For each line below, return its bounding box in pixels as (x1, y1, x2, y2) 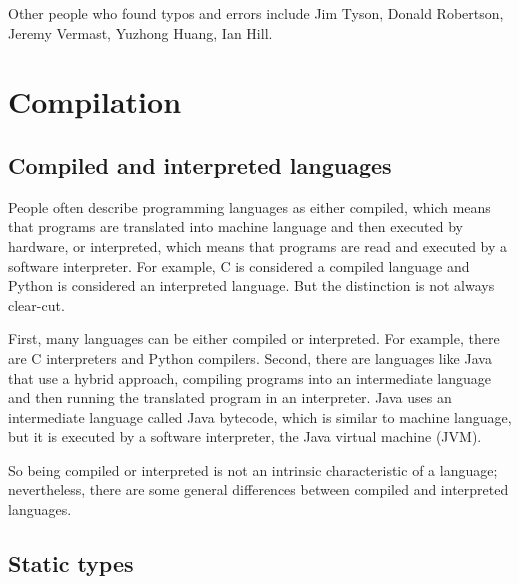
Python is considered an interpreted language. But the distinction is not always (8, 275, 495, 296)
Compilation (8, 81, 182, 122)
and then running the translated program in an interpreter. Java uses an (8, 387, 452, 408)
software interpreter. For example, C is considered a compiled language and (8, 255, 470, 276)
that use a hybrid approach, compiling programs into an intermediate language (8, 367, 491, 388)
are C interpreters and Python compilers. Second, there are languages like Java (8, 347, 492, 368)
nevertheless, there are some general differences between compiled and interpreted (8, 479, 509, 500)
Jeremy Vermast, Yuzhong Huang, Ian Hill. (8, 22, 273, 43)
